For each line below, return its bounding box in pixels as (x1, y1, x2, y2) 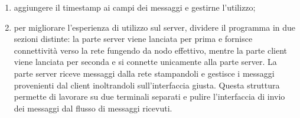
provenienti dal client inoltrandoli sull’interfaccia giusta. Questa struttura (14, 78, 280, 91)
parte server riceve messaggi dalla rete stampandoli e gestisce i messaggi (14, 67, 275, 79)
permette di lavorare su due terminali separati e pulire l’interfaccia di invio (14, 90, 285, 103)
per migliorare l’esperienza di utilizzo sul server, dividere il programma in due (14, 21, 296, 33)
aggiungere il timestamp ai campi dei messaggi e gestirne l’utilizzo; (14, 1, 256, 13)
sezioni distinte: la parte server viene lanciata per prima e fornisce (14, 32, 253, 45)
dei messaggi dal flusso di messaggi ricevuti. (14, 101, 172, 114)
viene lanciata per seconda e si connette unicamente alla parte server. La (14, 55, 277, 68)
